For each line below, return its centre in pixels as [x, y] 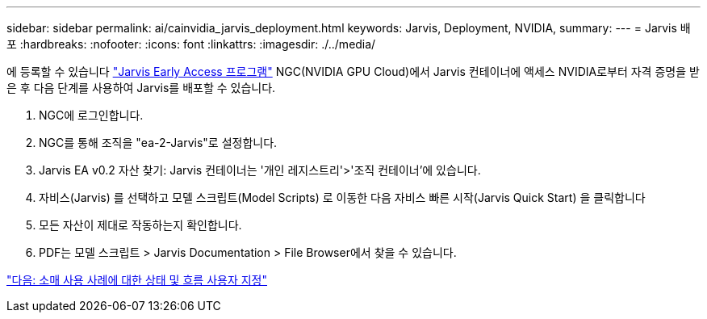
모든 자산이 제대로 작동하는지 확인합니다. [140, 225]
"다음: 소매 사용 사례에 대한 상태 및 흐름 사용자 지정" [137, 280]
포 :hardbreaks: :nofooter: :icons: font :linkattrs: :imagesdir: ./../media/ [191, 44]
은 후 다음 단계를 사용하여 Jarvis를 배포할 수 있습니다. [141, 88]
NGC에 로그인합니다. [91, 115]
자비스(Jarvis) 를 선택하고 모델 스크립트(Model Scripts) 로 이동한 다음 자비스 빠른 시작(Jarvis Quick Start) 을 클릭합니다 [342, 197]
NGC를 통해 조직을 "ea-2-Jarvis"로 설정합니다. [158, 143]
